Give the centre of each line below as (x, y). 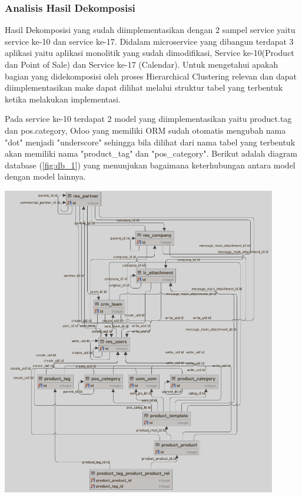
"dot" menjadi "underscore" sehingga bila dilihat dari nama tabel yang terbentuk (150, 142)
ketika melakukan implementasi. (63, 99)
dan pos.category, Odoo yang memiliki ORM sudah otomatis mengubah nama (145, 130)
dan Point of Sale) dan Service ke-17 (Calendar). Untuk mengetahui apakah (142, 64)
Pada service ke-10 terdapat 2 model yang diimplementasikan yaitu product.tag (148, 119)
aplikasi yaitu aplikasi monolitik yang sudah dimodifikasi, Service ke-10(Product (150, 53)
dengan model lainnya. (45, 176)
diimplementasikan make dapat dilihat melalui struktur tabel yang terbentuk (144, 87)
